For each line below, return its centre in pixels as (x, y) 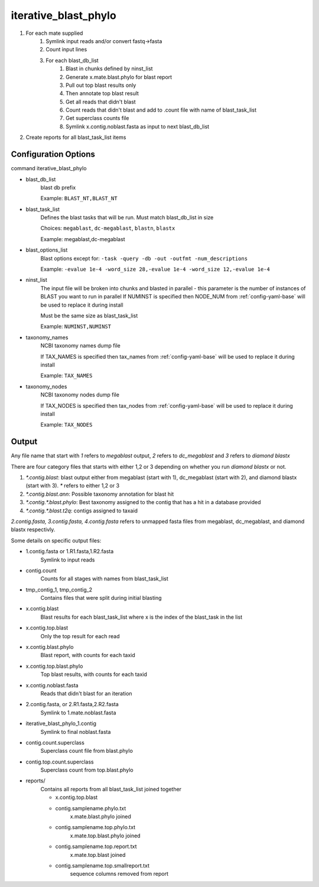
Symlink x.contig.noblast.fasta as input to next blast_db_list (138, 126)
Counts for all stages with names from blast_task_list (104, 579)
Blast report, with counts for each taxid (88, 655)
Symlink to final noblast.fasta (76, 732)
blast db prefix (58, 187)
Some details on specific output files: (56, 540)
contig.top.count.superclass (60, 762)
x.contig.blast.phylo (50, 647)
